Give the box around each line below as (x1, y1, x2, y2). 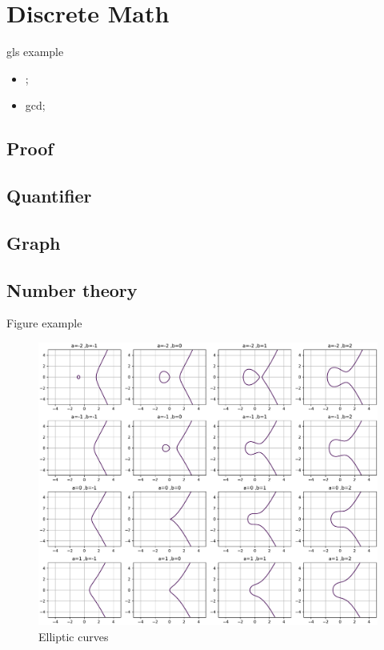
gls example (6, 43, 64, 60)
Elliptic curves (38, 628, 109, 644)
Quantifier (6, 183, 92, 208)
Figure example (6, 315, 82, 331)
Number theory (6, 277, 138, 302)
